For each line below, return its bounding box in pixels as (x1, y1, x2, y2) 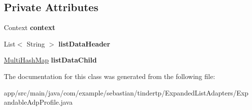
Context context (4, 22, 55, 32)
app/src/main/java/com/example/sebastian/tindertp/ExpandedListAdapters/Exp (4, 87, 249, 97)
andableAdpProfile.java (4, 97, 73, 107)
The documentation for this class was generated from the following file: (4, 71, 215, 81)
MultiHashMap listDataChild (4, 55, 97, 65)
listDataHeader (58, 38, 110, 48)
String (26, 38, 45, 48)
